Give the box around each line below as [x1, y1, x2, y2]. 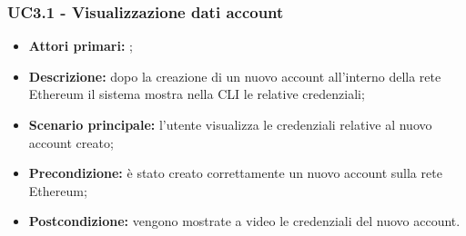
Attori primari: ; [28, 36, 133, 55]
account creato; [28, 133, 114, 152]
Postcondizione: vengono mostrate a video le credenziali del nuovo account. [28, 211, 461, 231]
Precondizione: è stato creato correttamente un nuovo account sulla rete [28, 163, 442, 182]
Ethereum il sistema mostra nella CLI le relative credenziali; [28, 84, 365, 103]
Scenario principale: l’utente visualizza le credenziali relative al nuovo [28, 115, 432, 133]
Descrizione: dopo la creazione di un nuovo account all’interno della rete [28, 66, 441, 85]
